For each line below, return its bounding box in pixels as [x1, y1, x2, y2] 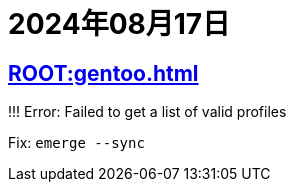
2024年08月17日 [8, 7, 231, 41]
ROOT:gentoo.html [8, 60, 199, 86]
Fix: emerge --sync [8, 134, 145, 152]
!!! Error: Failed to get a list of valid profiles [8, 103, 287, 121]
